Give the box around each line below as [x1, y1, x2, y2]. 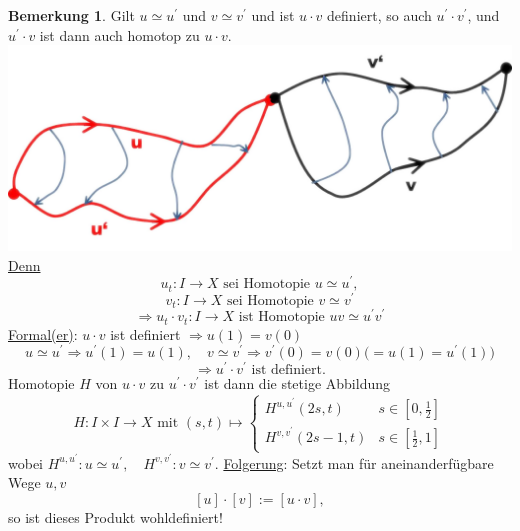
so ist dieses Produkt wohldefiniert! [8, 506, 223, 527]
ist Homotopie [238, 310, 325, 325]
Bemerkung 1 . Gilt [8, 5, 135, 25]
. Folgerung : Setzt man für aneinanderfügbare [214, 452, 494, 473]
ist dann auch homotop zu [39, 24, 200, 45]
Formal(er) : [8, 323, 78, 344]
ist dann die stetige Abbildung [204, 373, 390, 394]
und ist [251, 5, 295, 25]
